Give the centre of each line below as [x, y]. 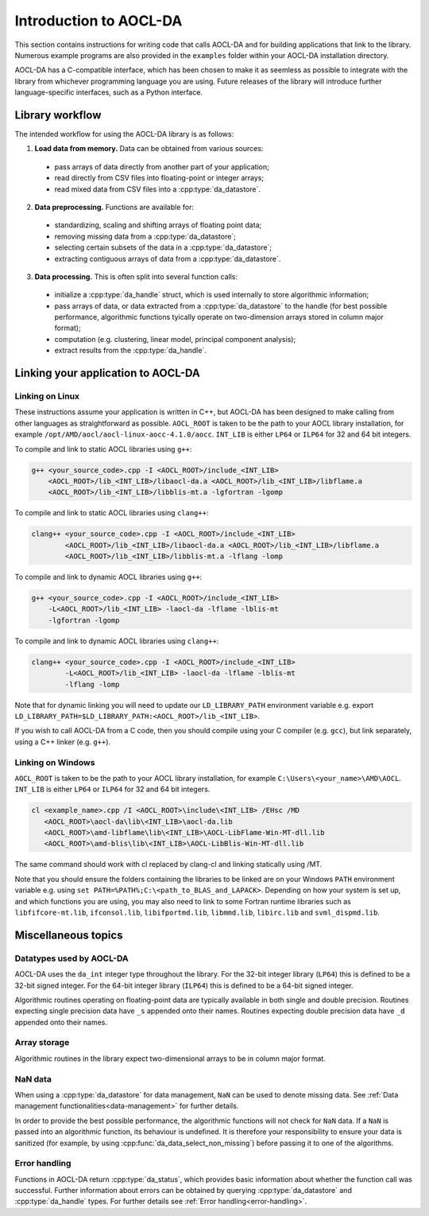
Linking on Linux [47, 396]
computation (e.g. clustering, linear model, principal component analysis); [175, 339]
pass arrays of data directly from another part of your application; [162, 166]
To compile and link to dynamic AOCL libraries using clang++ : [117, 641]
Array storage [42, 1043]
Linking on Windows [55, 762]
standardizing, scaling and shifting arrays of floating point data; [158, 225]
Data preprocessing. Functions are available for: [114, 207]
